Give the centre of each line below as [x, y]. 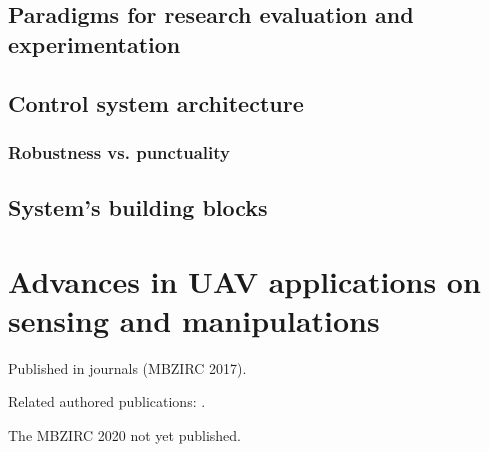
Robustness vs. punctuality [119, 151]
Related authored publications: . [107, 401]
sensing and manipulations [194, 319]
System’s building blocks [138, 207]
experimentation [94, 43]
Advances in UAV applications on [244, 280]
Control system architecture [156, 102]
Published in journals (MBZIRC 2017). [127, 367]
